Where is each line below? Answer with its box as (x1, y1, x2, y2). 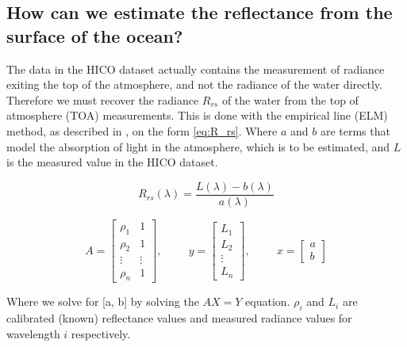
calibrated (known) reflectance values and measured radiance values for (6, 310, 352, 326)
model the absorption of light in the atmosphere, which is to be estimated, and (6, 138, 390, 154)
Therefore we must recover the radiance (6, 91, 199, 108)
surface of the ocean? (6, 23, 183, 48)
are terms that (320, 122, 390, 139)
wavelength (6, 325, 60, 341)
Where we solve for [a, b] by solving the (6, 293, 199, 310)
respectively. (71, 325, 131, 341)
